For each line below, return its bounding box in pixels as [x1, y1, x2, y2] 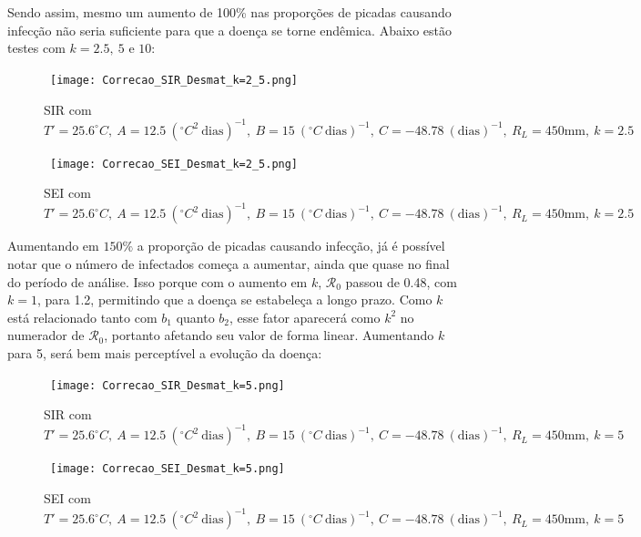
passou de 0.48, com [345, 272, 457, 291]
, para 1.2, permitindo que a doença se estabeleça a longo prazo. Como [36, 290, 432, 309]
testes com [7, 38, 66, 57]
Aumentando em [7, 236, 99, 255]
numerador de [7, 325, 85, 345]
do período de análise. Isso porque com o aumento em [7, 272, 308, 291]
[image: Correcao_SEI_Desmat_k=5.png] [50, 462, 285, 476]
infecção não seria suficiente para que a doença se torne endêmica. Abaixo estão [7, 20, 453, 39]
